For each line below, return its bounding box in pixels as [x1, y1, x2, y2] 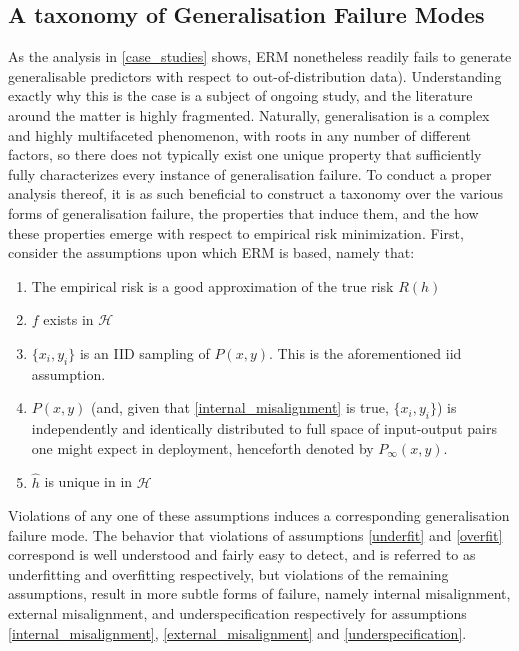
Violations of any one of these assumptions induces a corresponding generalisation [8, 505, 510, 526]
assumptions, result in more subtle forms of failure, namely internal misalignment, [8, 583, 511, 604]
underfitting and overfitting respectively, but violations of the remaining [8, 563, 449, 584]
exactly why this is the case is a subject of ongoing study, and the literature [8, 85, 473, 106]
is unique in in [44, 471, 133, 492]
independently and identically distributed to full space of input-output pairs [31, 418, 497, 439]
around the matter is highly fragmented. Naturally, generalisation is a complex [8, 104, 490, 125]
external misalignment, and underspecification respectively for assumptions [8, 603, 467, 624]
